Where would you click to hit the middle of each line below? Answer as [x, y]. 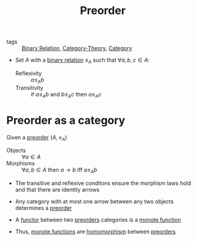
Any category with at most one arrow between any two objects [95, 201]
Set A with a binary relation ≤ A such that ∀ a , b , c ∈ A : [82, 60]
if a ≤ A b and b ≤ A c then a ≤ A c [66, 95]
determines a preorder [43, 208]
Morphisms [20, 164]
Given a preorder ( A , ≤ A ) [37, 138]
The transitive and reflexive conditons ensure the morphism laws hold [103, 183]
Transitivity [29, 88]
